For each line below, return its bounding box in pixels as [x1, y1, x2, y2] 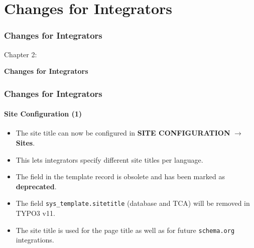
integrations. [16, 234, 54, 245]
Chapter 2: [4, 49, 37, 59]
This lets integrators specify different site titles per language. [16, 154, 203, 165]
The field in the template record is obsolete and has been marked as [16, 171, 225, 182]
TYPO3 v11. [16, 208, 55, 218]
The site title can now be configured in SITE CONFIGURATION [16, 128, 230, 138]
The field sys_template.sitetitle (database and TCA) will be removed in [16, 198, 250, 208]
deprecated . [16, 181, 57, 191]
